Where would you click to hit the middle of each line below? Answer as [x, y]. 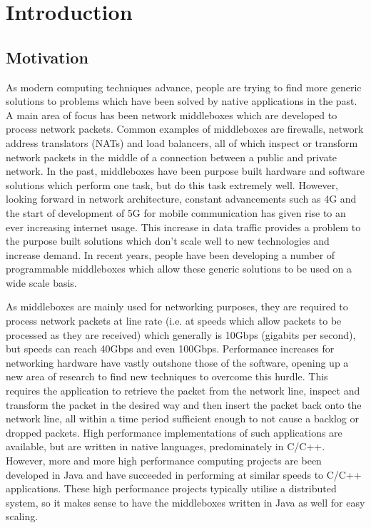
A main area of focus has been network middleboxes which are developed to [172, 115]
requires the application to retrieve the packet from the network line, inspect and [183, 391]
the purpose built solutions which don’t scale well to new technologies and [168, 241]
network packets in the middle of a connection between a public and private [172, 157]
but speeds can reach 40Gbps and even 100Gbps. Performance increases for [170, 349]
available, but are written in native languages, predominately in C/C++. [166, 446]
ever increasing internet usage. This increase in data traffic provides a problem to [183, 227]
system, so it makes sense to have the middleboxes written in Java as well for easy [185, 502]
